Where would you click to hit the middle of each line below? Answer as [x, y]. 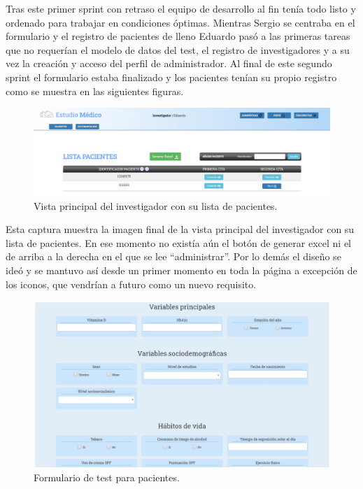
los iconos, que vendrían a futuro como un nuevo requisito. [131, 284]
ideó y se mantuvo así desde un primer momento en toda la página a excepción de [181, 270]
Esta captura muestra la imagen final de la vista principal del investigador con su [180, 229]
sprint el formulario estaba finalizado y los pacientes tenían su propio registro [171, 77]
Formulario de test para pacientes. [107, 477]
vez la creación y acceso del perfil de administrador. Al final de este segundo [169, 63]
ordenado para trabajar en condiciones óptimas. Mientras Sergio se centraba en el [180, 22]
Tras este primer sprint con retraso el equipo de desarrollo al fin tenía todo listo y [181, 8]
